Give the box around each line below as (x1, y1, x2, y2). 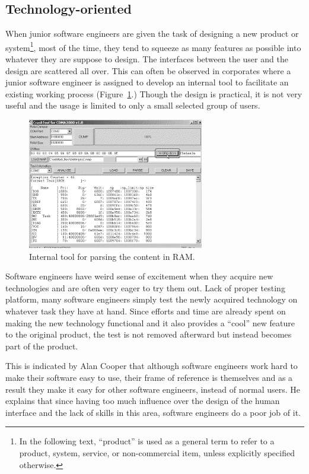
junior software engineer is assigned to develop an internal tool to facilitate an (5, 76, 289, 88)
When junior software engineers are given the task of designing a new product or (5, 27, 299, 40)
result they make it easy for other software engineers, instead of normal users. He (5, 383, 300, 395)
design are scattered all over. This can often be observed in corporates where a (5, 64, 291, 77)
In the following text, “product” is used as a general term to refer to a (19, 435, 275, 447)
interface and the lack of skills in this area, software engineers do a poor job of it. (5, 406, 301, 418)
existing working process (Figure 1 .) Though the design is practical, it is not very (5, 87, 302, 100)
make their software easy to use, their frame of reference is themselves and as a (5, 371, 293, 383)
